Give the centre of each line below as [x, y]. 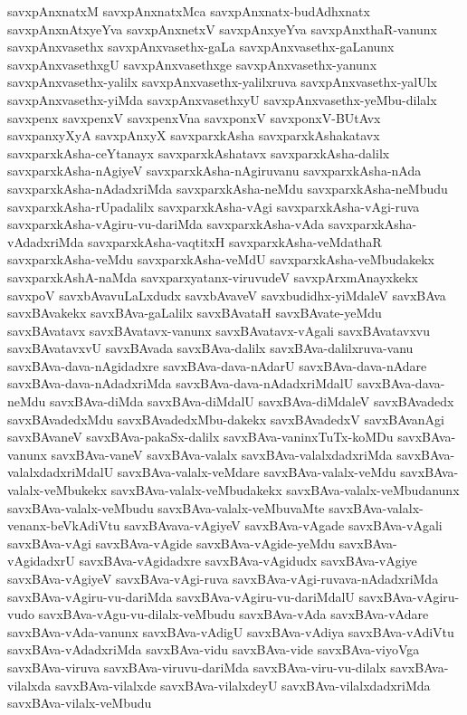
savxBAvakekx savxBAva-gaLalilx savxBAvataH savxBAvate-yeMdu [195, 313]
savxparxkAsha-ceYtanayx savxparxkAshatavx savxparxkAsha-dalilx [199, 153]
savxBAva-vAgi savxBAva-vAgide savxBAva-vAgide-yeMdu [172, 543]
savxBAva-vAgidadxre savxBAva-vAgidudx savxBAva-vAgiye [248, 561]
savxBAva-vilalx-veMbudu [80, 703]
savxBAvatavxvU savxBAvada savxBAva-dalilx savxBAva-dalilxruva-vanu [210, 348]
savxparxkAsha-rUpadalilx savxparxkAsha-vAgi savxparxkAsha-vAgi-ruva [214, 206]
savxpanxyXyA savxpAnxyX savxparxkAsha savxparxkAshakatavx [194, 135]
